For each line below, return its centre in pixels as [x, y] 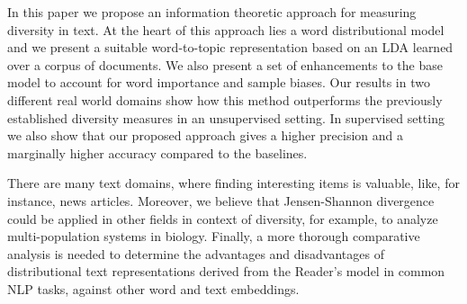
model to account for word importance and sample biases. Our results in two [219, 82]
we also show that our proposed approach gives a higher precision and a [206, 135]
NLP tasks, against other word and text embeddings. [153, 288]
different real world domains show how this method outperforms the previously [225, 99]
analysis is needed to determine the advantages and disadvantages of [196, 253]
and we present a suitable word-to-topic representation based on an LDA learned [230, 47]
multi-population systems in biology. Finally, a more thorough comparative [214, 236]
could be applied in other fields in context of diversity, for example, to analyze [223, 218]
